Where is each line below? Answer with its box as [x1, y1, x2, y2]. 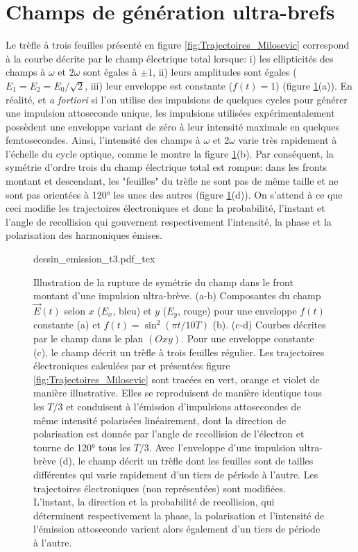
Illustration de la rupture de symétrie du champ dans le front [33, 274, 293, 289]
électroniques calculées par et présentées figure [33, 358, 230, 373]
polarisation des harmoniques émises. [6, 228, 163, 242]
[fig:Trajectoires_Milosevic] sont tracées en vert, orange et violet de [33, 371, 320, 386]
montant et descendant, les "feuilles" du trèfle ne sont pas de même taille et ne [6, 174, 339, 188]
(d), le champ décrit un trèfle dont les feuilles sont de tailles [59, 453, 314, 468]
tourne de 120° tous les [33, 440, 130, 454]
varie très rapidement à [238, 133, 337, 147]
